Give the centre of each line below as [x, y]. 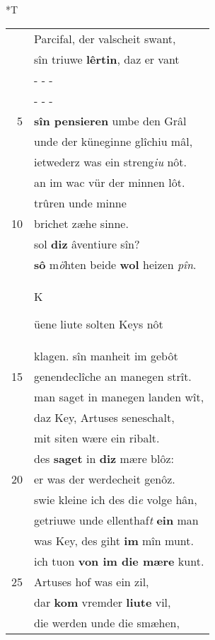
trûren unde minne [80, 202]
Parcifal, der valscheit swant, [105, 38]
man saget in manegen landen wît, [119, 396]
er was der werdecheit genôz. [105, 479]
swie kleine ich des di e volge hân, [116, 499]
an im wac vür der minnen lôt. [110, 182]
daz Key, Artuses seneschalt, [104, 417]
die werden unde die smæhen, [107, 622]
